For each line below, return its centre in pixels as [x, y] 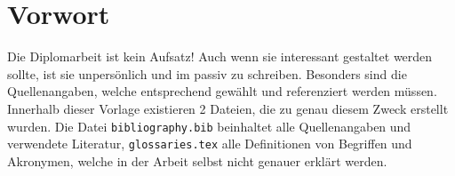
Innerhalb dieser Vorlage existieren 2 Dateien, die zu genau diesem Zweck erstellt [228, 108]
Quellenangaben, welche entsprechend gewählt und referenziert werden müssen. [222, 91]
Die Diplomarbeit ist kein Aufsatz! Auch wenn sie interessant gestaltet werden [220, 56]
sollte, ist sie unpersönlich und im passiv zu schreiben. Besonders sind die [207, 73]
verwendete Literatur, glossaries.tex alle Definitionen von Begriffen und [210, 144]
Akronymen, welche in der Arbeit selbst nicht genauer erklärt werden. [197, 160]
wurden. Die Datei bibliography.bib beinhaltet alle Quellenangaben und [209, 126]
